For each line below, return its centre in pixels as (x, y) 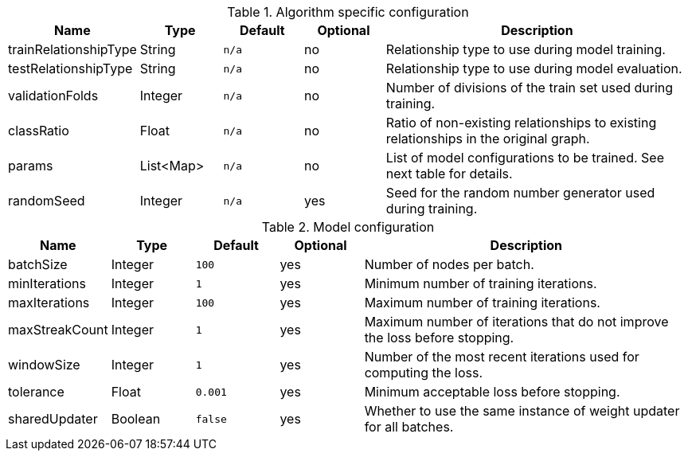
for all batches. (409, 427)
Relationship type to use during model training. (526, 49)
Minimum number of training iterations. (481, 283)
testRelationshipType (70, 68)
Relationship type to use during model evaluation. (534, 68)
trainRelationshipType (72, 49)
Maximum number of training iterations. (482, 303)
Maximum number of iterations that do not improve (516, 322)
